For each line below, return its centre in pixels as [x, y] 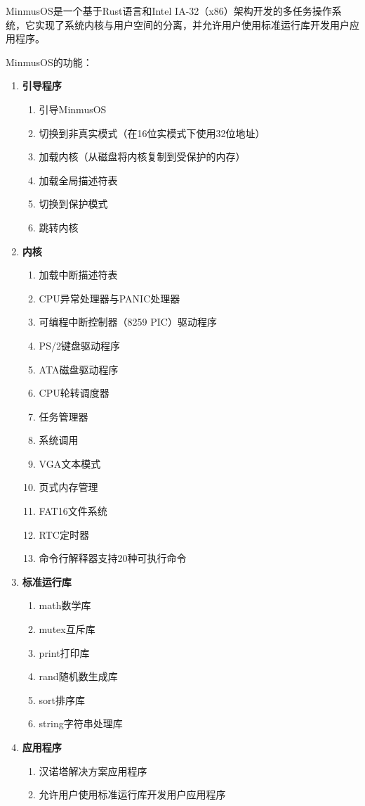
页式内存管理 [68, 487]
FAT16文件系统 [73, 511]
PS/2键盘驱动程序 [79, 345]
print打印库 [64, 652]
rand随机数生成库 [78, 676]
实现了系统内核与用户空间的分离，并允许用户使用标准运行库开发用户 [192, 24]
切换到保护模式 [73, 204]
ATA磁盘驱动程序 [79, 369]
